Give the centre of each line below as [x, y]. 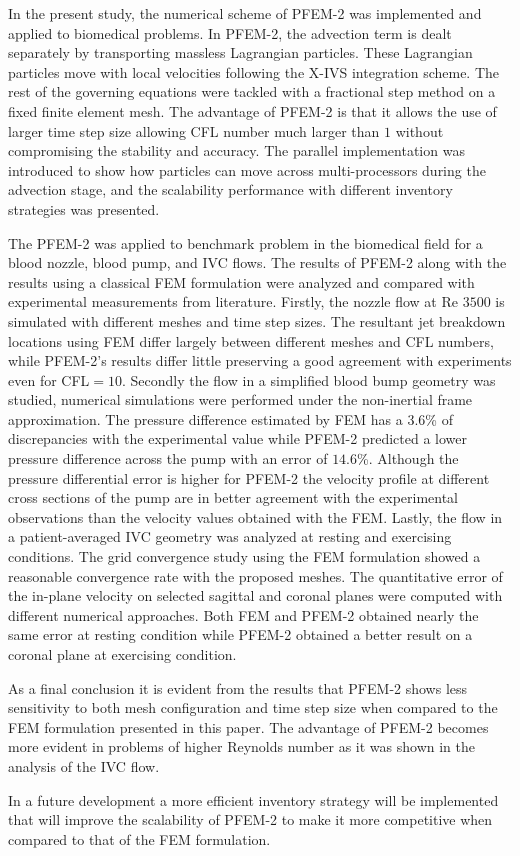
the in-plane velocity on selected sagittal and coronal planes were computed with [255, 595]
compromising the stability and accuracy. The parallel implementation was [236, 150]
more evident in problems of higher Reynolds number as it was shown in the [241, 746]
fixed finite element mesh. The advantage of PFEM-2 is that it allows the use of [252, 110]
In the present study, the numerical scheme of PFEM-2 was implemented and [245, 13]
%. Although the [408, 458]
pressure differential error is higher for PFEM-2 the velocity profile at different [249, 477]
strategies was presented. [84, 208]
